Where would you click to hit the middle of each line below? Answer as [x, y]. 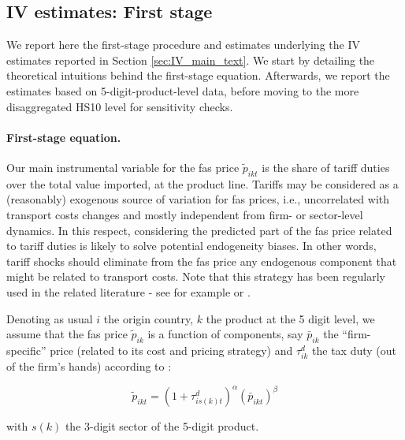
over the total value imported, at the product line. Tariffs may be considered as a [202, 183]
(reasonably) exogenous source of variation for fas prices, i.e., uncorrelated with [198, 199]
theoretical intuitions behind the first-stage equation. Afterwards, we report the [198, 75]
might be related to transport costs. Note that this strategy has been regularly [196, 276]
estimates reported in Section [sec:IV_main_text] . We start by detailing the [191, 60]
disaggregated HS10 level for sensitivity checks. [120, 106]
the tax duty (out [354, 350]
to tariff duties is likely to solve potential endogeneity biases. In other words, [191, 246]
